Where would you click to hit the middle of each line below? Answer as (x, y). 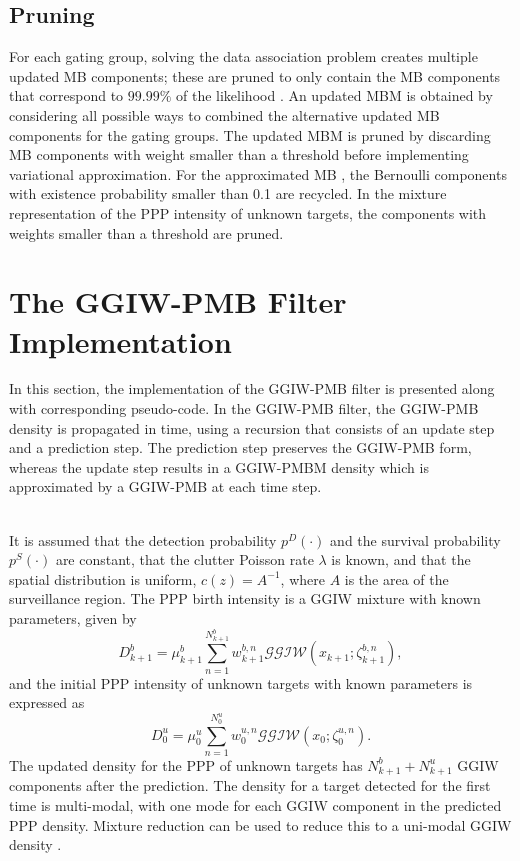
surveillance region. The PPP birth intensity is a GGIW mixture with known (245, 598)
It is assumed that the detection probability (143, 539)
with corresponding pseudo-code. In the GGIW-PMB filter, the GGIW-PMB (244, 408)
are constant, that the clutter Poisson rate (184, 559)
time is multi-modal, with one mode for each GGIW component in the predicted (255, 805)
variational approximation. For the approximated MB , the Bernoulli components (258, 173)
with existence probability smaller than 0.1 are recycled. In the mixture (228, 193)
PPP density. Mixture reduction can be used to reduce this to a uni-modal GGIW (260, 824)
